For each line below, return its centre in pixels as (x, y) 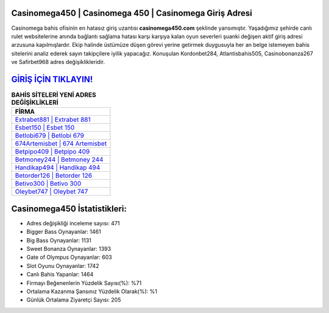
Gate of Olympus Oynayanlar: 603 (69, 257)
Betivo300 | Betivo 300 (48, 184)
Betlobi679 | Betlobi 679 (50, 136)
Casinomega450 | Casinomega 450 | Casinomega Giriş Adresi (132, 13)
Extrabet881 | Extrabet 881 (53, 120)
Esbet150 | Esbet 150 (45, 128)
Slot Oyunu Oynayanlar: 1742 (63, 266)
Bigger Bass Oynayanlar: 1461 (64, 232)
